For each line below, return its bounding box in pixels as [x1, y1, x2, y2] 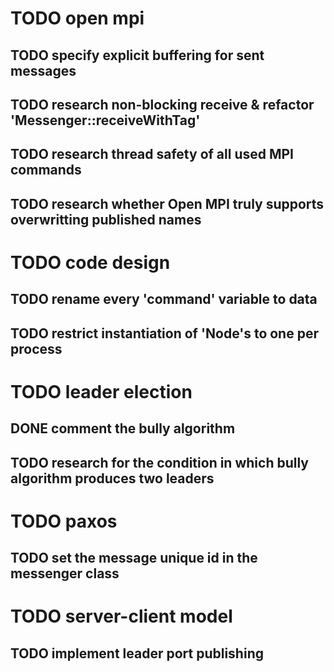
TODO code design [10, 251, 171, 274]
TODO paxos [10, 510, 118, 532]
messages [10, 62, 77, 79]
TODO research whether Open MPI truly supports [10, 195, 325, 212]
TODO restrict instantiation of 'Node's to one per [10, 325, 319, 342]
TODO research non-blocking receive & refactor [10, 96, 315, 113]
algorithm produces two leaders [10, 470, 215, 487]
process [10, 340, 63, 357]
